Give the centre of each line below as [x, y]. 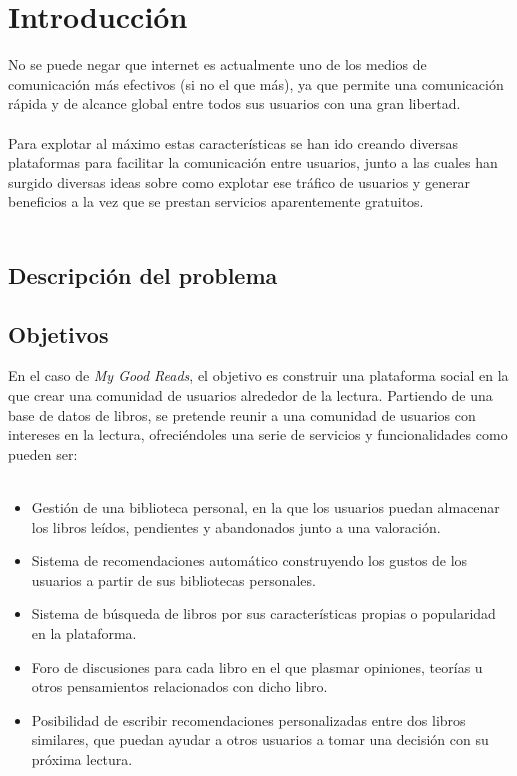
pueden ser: [43, 453]
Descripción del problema [143, 274]
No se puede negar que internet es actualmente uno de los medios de [217, 64]
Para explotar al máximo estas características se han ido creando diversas [233, 142]
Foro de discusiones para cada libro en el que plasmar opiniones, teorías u [257, 666]
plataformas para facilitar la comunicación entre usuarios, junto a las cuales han [253, 162]
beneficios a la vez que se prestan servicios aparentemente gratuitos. [216, 201]
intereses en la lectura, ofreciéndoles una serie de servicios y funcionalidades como [258, 434]
